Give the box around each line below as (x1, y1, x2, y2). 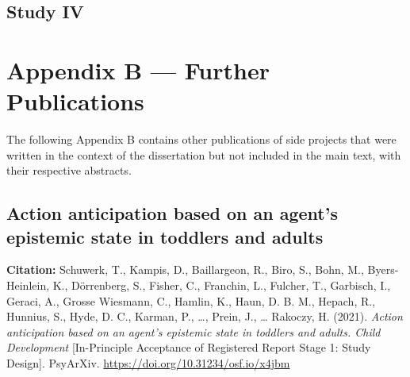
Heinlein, (6, 277, 50, 294)
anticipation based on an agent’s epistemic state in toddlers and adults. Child (6, 323, 381, 340)
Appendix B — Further (6, 53, 270, 86)
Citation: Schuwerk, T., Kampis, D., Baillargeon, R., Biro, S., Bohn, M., (6, 261, 364, 278)
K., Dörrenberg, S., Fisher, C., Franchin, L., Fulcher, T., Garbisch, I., (52, 277, 391, 294)
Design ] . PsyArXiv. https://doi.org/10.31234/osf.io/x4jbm (6, 355, 290, 371)
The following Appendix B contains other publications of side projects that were (6, 131, 397, 148)
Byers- (367, 261, 399, 278)
